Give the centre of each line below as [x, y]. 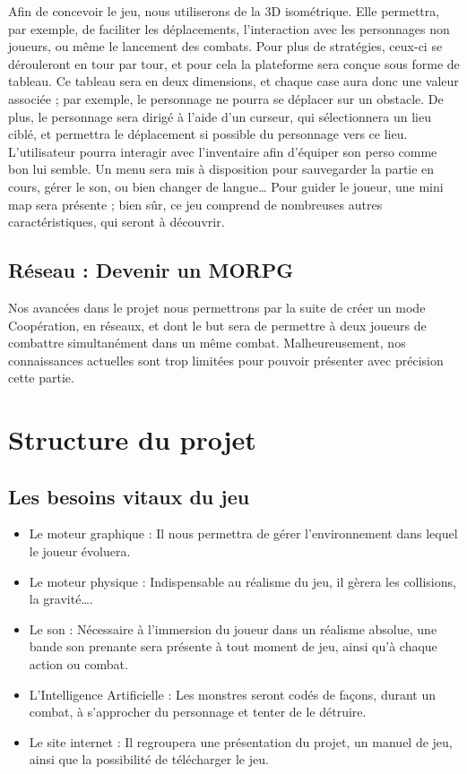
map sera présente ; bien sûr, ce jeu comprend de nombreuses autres [195, 204]
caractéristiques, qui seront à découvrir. [117, 222]
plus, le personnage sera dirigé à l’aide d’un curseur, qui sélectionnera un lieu [220, 116]
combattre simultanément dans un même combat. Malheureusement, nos [207, 343]
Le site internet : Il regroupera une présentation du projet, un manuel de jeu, [241, 741]
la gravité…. [61, 599]
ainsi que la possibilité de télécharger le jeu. [149, 759]
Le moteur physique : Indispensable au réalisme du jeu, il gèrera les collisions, [242, 581]
